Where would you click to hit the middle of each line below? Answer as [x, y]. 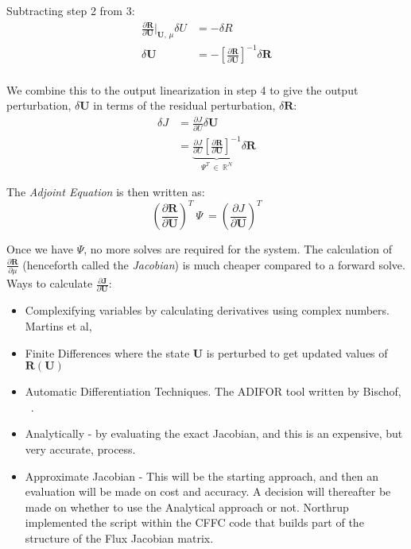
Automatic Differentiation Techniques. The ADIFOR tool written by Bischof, [213, 391]
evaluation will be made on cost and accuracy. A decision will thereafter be [208, 491]
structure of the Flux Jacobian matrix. [119, 537]
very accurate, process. [80, 448]
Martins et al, [58, 325]
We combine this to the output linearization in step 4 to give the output [182, 89]
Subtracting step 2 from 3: [71, 10]
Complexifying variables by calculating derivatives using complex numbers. [207, 310]
